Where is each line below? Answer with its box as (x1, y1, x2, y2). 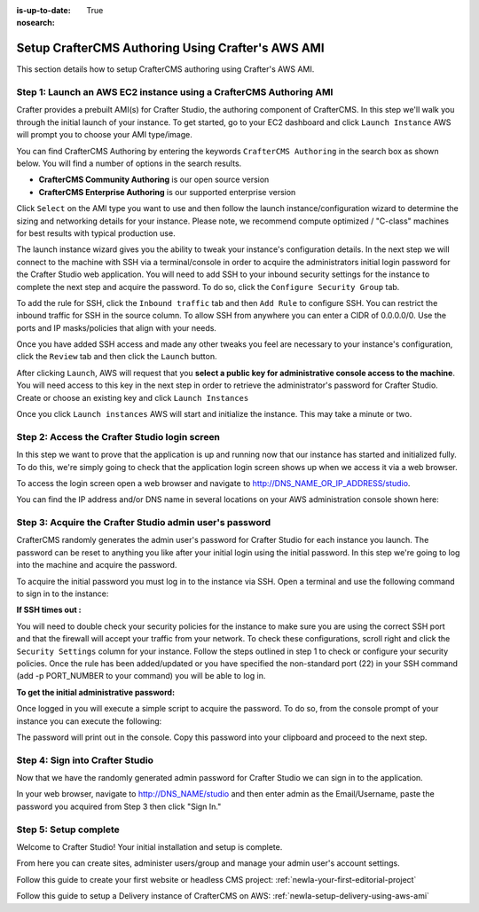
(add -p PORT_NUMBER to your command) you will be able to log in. (16, 671, 266, 681)
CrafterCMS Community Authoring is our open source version (38, 174, 270, 185)
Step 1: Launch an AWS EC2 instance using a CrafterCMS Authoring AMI (16, 86, 334, 98)
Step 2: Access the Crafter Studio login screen (16, 430, 221, 443)
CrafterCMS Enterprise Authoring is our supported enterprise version (38, 186, 296, 197)
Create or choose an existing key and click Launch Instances (16, 392, 249, 403)
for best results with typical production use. (16, 227, 177, 239)
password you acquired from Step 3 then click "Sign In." (16, 801, 222, 812)
